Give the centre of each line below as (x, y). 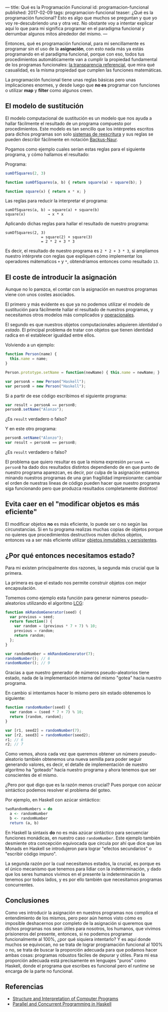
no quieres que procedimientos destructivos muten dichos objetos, (74, 534)
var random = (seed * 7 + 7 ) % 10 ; (47, 712)
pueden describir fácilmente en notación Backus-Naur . (62, 139)
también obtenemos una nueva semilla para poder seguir (83, 759)
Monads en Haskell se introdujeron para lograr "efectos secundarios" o (78, 848)
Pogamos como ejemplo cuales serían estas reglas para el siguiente (75, 149)
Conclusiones (27, 901)
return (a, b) (24, 823)
